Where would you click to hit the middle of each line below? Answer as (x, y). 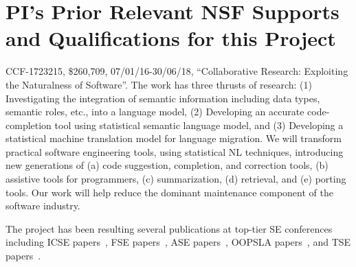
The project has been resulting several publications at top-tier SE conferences (169, 228)
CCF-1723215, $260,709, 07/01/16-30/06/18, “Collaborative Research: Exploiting (177, 71)
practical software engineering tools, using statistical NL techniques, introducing (175, 151)
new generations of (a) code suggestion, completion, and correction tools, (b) (167, 165)
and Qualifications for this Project (171, 38)
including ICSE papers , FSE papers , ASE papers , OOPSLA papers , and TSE (178, 242)
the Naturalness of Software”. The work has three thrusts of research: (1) (159, 84)
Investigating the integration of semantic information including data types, (163, 98)
